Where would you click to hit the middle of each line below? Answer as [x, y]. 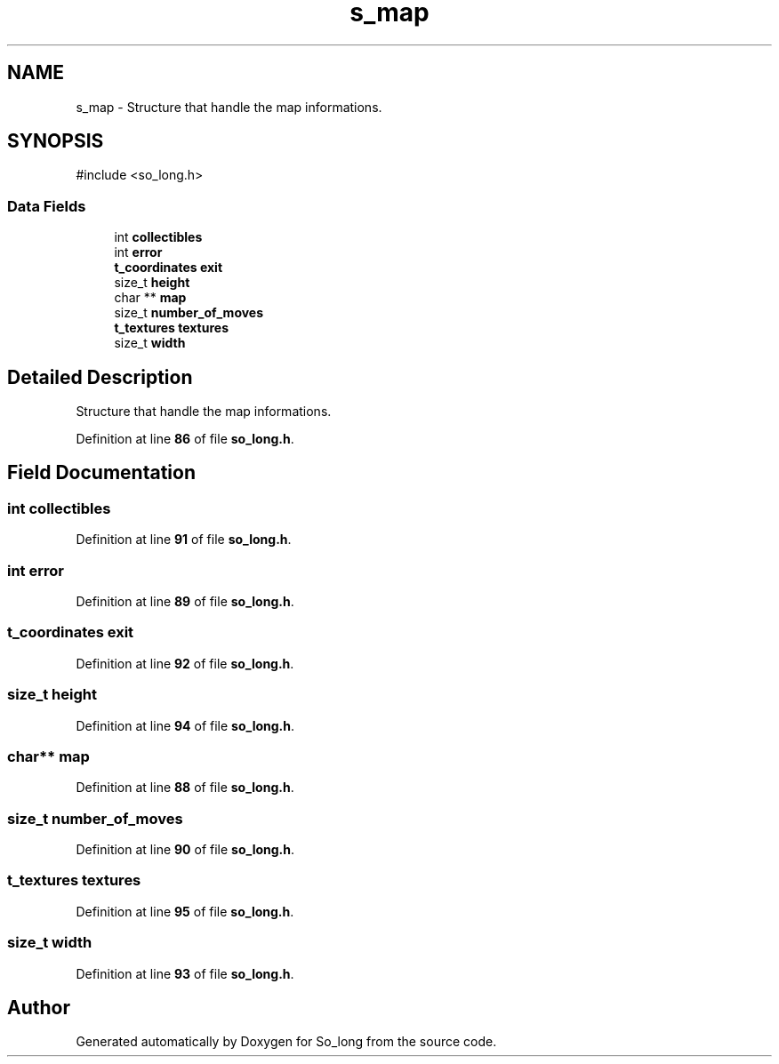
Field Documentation [101, 473]
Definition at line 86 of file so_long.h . [185, 439]
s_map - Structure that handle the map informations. [229, 107]
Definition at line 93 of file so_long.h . [185, 973]
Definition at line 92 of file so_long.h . [185, 663]
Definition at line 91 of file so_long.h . [184, 540]
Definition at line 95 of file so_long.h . [185, 911]
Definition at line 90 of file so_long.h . [185, 849]
